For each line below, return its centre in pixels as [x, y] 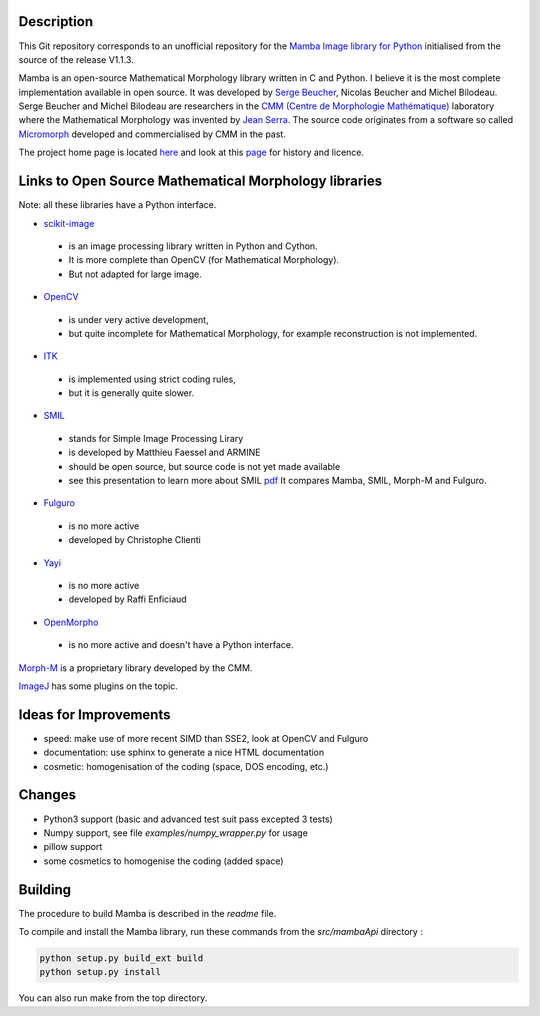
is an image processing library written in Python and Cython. [193, 246]
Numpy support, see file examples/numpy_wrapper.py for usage [176, 832]
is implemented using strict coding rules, [152, 379]
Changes [47, 795]
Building [45, 889]
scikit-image [69, 223]
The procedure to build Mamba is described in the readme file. [147, 913]
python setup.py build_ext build [121, 958]
